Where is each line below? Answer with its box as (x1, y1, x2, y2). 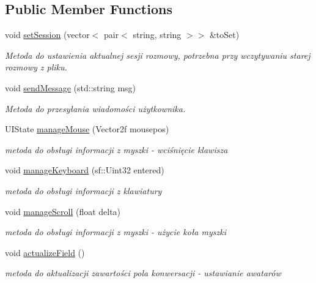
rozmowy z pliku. (5, 61, 67, 74)
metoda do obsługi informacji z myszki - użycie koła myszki (5, 225, 226, 238)
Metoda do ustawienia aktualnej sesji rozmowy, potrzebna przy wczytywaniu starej (5, 48, 310, 61)
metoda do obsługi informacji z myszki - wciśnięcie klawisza (5, 143, 228, 156)
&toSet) (209, 28, 240, 41)
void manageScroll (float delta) (5, 205, 121, 217)
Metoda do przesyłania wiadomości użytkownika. (5, 102, 186, 115)
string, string (133, 28, 182, 41)
